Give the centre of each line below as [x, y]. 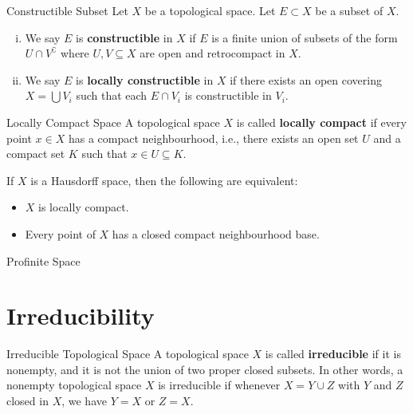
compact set [36, 154]
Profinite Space [43, 260]
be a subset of [349, 10]
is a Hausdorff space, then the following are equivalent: [164, 180]
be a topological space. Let [210, 10]
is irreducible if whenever [219, 385]
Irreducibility [81, 315]
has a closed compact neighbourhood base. [216, 233]
